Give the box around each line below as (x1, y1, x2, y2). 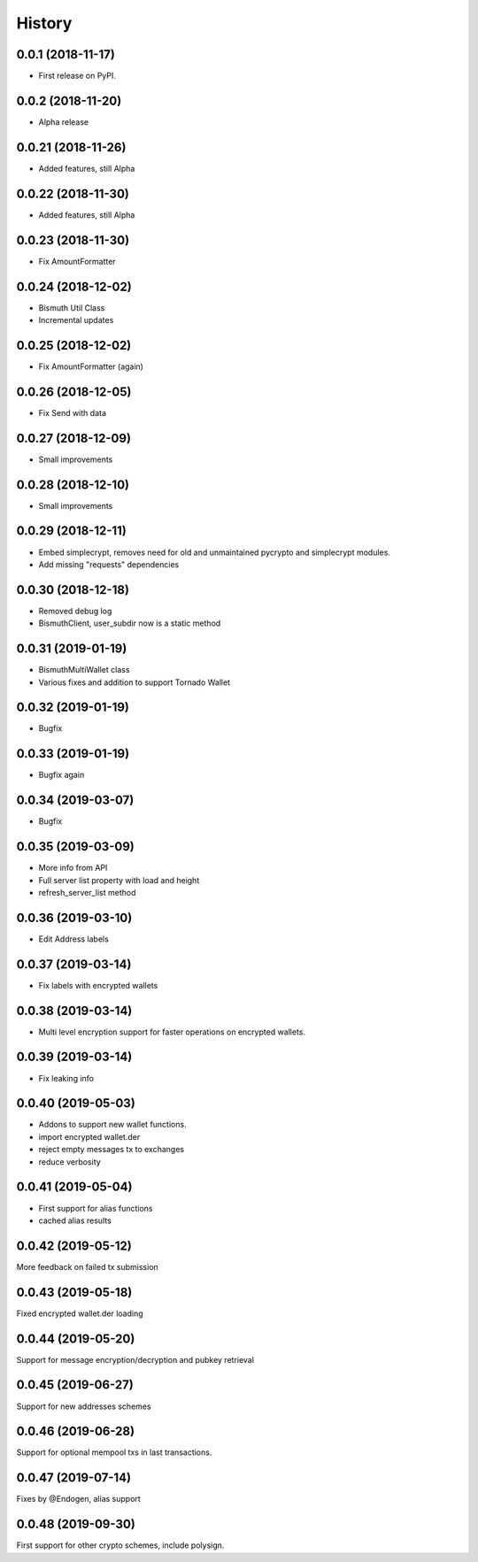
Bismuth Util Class (38, 302, 105, 313)
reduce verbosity (38, 1156, 101, 1167)
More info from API (38, 863, 108, 873)
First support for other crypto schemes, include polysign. (16, 1540, 225, 1550)
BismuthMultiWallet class (38, 665, 130, 675)
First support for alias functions (38, 1203, 154, 1213)
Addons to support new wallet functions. (38, 1120, 187, 1130)
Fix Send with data (38, 407, 106, 418)
